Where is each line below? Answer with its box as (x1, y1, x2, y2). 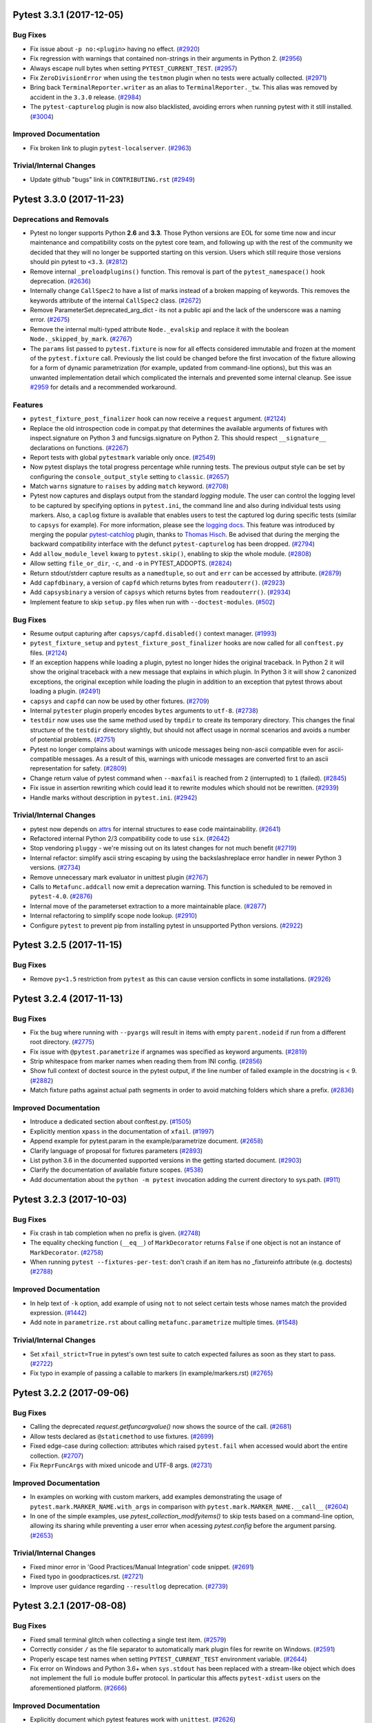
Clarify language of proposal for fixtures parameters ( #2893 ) (30, 1146, 203, 1154)
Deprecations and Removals (12, 214, 110, 224)
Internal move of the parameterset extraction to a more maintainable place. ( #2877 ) (30, 901, 267, 910)
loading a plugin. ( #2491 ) (30, 687, 101, 695)
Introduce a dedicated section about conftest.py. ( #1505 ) (30, 1117, 192, 1126)
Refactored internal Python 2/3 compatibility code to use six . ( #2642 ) (30, 835, 230, 843)
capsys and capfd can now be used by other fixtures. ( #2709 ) (30, 697, 209, 705)
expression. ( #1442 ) (30, 1308, 87, 1316)
